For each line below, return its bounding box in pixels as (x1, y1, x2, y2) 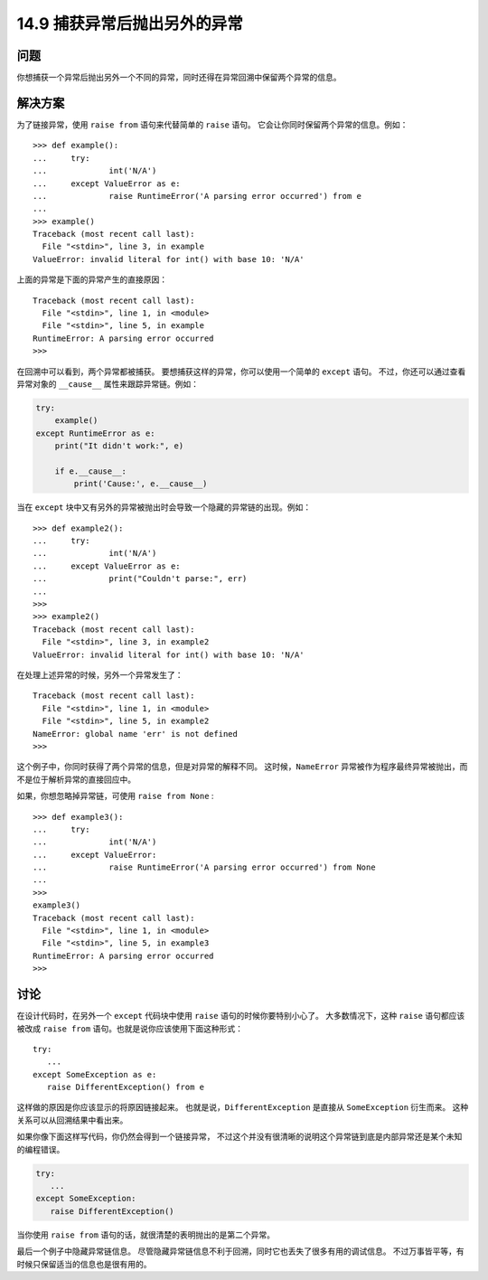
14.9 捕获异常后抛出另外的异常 (16, 14, 243, 33)
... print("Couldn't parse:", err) (33, 574, 248, 584)
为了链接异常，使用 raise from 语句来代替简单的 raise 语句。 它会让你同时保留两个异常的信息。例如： (16, 118, 408, 130)
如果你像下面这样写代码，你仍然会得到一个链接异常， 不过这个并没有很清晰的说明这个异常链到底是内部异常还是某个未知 (16, 1131, 463, 1143)
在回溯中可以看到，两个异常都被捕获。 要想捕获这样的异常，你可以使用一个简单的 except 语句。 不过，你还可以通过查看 (16, 366, 466, 377)
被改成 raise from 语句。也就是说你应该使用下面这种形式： (16, 1022, 244, 1034)
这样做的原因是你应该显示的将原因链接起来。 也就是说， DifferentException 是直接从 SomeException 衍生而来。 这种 (16, 1102, 469, 1113)
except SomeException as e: (33, 1069, 157, 1079)
